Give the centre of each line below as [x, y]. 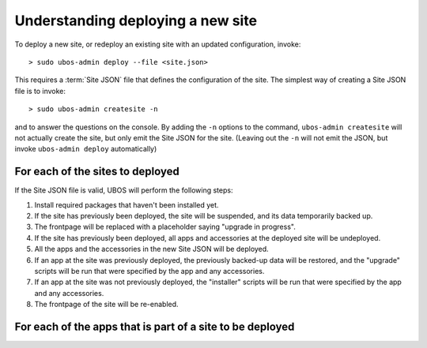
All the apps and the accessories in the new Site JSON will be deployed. [151, 249]
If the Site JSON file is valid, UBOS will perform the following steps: [124, 190]
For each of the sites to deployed [97, 172]
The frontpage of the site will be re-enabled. [106, 305]
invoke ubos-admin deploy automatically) [86, 149]
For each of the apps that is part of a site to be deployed [155, 326]
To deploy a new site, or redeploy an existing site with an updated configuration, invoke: [158, 44]
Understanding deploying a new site [136, 21]
